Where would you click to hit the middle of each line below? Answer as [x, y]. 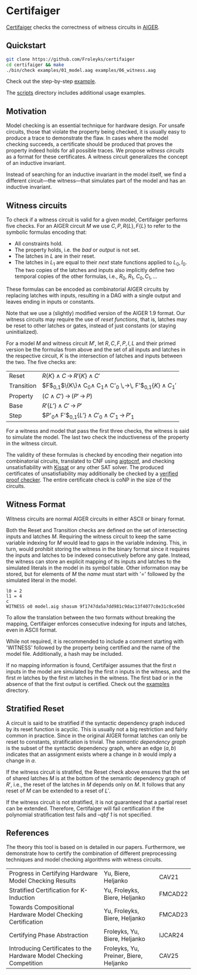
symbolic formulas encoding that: [46, 232]
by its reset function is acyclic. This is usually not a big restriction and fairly [97, 729]
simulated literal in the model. [42, 580]
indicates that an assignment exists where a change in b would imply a [91, 754]
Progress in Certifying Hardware [53, 874]
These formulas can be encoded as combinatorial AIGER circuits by [87, 289]
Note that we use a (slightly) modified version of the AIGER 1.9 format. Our [96, 313]
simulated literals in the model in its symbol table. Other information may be [97, 568]
